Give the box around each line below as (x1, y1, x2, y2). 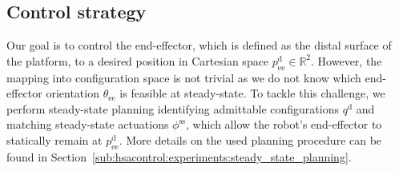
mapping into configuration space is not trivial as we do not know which (6, 69, 361, 85)
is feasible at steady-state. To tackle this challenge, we (119, 85, 385, 101)
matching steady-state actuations (6, 116, 169, 133)
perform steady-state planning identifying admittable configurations (6, 100, 339, 117)
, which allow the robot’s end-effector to (186, 116, 382, 133)
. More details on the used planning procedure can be (119, 131, 382, 148)
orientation (46, 85, 99, 101)
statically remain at (6, 131, 103, 148)
